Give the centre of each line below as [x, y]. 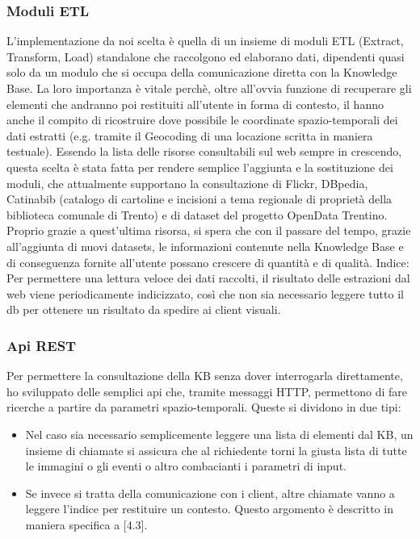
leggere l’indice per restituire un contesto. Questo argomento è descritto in [209, 509]
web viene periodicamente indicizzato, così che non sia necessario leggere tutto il [205, 293]
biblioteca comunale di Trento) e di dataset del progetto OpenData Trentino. [197, 214]
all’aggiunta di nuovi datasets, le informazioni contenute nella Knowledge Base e [205, 246]
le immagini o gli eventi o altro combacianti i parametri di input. [186, 466]
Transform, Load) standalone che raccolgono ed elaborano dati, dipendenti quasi [206, 56]
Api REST [42, 345]
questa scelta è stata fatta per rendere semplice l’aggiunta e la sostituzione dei [200, 167]
